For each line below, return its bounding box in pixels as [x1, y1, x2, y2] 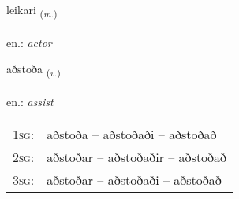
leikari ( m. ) [6, 2, 58, 20]
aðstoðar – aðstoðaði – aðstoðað [47, 170, 222, 189]
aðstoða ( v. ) [6, 61, 61, 79]
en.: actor [6, 34, 52, 50]
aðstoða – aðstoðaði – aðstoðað [47, 124, 217, 143]
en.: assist [6, 94, 54, 110]
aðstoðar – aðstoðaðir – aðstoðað [47, 147, 227, 166]
